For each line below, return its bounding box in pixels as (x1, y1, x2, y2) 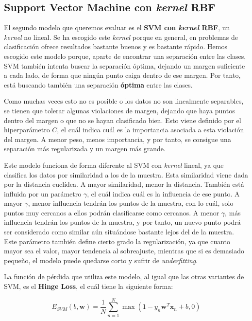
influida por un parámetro (4, 188, 82, 198)
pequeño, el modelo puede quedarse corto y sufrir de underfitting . (4, 255, 198, 265)
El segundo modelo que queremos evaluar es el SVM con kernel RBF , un (4, 22, 230, 33)
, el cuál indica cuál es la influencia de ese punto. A (87, 188, 240, 198)
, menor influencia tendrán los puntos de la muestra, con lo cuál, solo (28, 198, 234, 208)
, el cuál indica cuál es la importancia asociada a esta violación (57, 125, 244, 135)
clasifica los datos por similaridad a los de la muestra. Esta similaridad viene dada (4, 169, 249, 179)
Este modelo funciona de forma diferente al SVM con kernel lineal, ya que (4, 160, 224, 170)
